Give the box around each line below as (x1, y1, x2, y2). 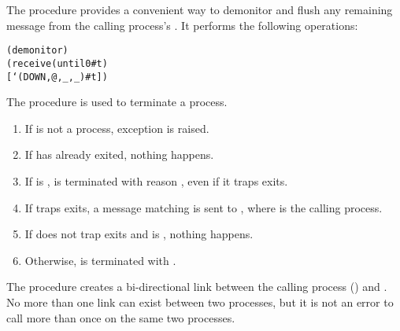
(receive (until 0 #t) (6, 57, 108, 69)
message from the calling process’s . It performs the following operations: (6, 17, 358, 33)
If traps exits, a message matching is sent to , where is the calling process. (24, 199, 383, 215)
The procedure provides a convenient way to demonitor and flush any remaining (6, 2, 393, 17)
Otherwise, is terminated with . (24, 252, 176, 268)
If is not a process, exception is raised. (24, 120, 209, 136)
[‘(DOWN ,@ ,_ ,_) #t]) (6, 71, 108, 83)
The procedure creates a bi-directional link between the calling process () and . (6, 278, 387, 295)
